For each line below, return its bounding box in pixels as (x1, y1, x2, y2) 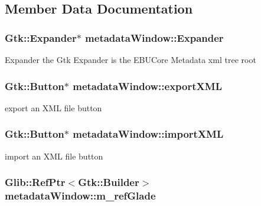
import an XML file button (5, 149, 103, 162)
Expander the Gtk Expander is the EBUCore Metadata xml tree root (5, 54, 256, 65)
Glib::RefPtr (5, 175, 66, 190)
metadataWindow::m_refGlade (5, 188, 156, 203)
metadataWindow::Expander (85, 30, 224, 45)
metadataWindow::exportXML (73, 78, 222, 93)
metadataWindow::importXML (73, 127, 224, 141)
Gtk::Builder (78, 175, 139, 190)
